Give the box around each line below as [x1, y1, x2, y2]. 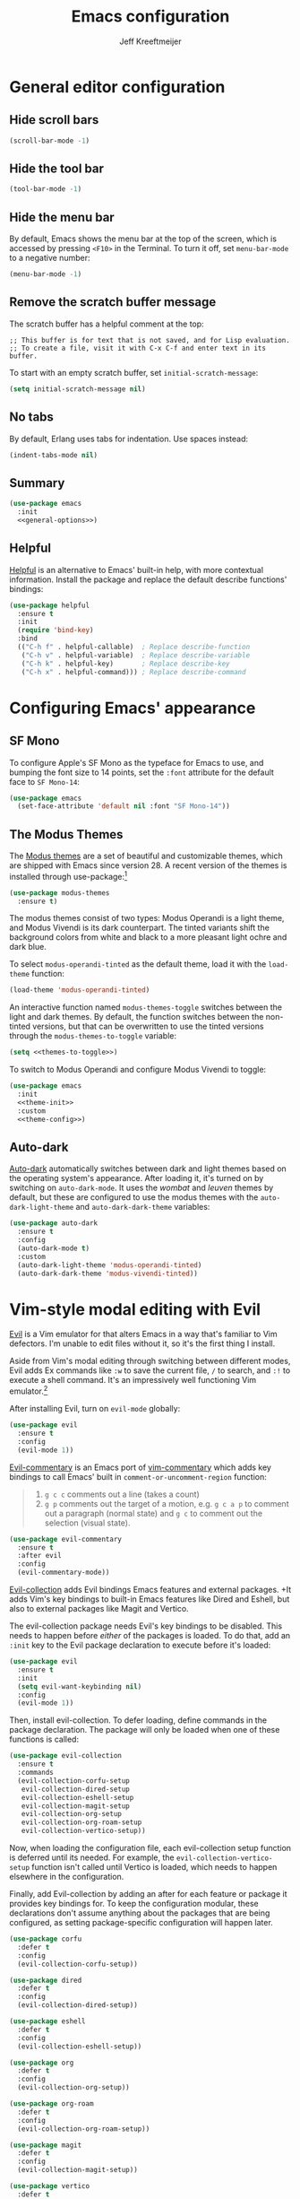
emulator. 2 [9, 1384, 48, 1396]
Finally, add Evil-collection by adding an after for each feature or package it [9, 1889, 288, 1899]
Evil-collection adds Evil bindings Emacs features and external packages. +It [9, 1585, 292, 1595]
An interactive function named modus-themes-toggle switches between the [9, 1002, 283, 1013]
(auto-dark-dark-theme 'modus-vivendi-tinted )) [17, 1269, 199, 1278]
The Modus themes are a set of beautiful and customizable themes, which [9, 850, 284, 862]
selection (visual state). [44, 1517, 131, 1528]
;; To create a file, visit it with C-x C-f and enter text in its [9, 343, 267, 352]
